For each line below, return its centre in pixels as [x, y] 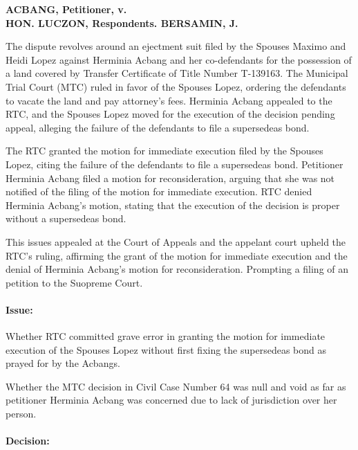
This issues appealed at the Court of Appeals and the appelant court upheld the [176, 241]
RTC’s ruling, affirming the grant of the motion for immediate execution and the [177, 255]
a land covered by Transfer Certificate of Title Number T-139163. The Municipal [177, 73]
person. [21, 414]
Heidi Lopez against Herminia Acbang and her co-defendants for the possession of [179, 59]
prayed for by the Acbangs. [63, 363]
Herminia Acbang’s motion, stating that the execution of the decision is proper [173, 205]
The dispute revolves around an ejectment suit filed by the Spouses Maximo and [176, 46]
